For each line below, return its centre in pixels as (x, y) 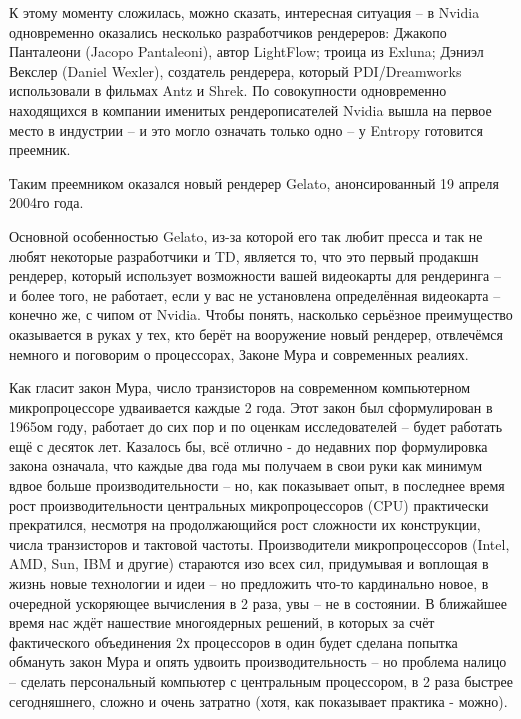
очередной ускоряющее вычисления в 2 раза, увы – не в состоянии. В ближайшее (258, 602)
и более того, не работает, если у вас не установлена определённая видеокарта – (255, 294)
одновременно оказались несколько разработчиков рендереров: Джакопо (228, 31)
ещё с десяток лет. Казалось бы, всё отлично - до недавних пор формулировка (248, 445)
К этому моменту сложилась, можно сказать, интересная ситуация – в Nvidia (244, 12)
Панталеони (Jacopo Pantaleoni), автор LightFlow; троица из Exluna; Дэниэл (246, 51)
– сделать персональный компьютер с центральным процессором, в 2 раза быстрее (261, 681)
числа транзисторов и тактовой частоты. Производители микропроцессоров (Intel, (259, 543)
